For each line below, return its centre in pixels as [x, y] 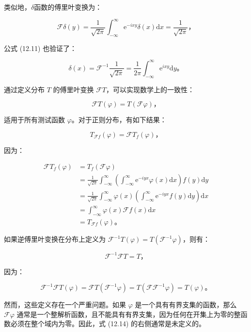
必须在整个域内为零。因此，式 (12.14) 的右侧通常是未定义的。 [108, 324]
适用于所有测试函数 [34, 120]
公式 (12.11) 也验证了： [40, 48]
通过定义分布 [24, 89]
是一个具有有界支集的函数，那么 [186, 305]
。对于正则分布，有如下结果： [119, 120]
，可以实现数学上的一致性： [150, 89]
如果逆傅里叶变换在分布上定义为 [55, 239]
